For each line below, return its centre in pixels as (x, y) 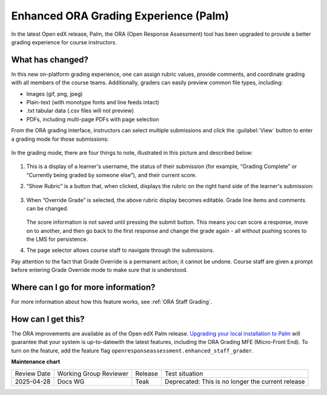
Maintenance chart (36, 362)
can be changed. (48, 208)
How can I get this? (48, 319)
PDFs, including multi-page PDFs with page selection (93, 119)
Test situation (184, 373)
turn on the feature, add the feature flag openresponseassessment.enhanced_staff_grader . (132, 350)
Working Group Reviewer (93, 373)
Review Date (33, 373)
